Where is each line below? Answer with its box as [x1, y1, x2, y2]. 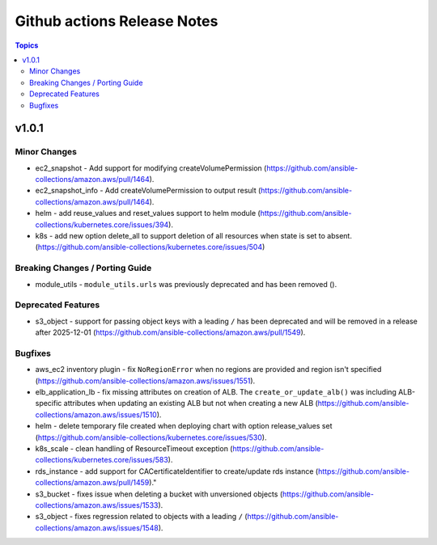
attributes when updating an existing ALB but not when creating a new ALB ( [63, 399, 319, 408]
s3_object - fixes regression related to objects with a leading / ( [35, 512, 248, 522]
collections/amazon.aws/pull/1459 [35, 478, 150, 488]
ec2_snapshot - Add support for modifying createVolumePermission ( [35, 163, 267, 173]
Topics [15, 40, 39, 50]
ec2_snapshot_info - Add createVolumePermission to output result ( [35, 186, 261, 196]
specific [35, 399, 62, 408]
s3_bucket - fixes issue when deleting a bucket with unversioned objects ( [35, 489, 283, 499]
